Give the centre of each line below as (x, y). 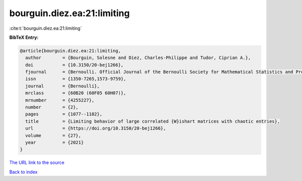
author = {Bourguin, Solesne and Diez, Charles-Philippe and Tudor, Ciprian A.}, (138, 58)
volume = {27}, (53, 135)
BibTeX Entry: (24, 37)
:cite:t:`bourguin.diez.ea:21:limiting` (46, 28)
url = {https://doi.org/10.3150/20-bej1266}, (96, 128)
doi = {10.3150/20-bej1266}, (74, 65)
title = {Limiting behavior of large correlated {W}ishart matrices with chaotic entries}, (153, 121)
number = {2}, (52, 107)
